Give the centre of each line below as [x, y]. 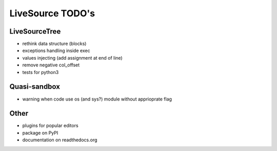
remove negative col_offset [51, 65]
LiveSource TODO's [52, 13]
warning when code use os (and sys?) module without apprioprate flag [97, 99]
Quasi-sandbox [35, 87]
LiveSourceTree [35, 31]
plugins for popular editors [51, 125]
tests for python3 [41, 72]
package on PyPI [40, 133]
